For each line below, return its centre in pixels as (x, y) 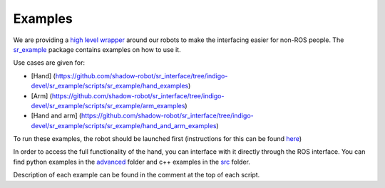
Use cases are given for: (49, 63)
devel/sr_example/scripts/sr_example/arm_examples (108, 105)
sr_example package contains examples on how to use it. (97, 49)
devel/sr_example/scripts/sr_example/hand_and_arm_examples (124, 125)
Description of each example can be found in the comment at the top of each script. (137, 175)
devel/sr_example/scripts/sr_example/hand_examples (110, 86)
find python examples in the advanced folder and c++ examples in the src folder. (132, 162)
